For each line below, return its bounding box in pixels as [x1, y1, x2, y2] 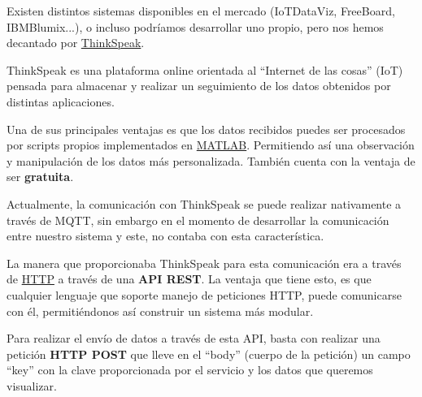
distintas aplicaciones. [7, 93, 115, 110]
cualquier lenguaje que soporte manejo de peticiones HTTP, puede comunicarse [7, 286, 402, 303]
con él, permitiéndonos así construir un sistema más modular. [7, 302, 314, 319]
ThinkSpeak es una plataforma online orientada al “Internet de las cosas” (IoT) [7, 61, 403, 78]
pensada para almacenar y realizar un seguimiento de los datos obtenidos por [7, 77, 391, 94]
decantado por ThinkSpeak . [7, 34, 145, 51]
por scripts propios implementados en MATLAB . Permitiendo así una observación [7, 136, 415, 153]
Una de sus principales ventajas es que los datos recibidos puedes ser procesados [7, 120, 406, 137]
